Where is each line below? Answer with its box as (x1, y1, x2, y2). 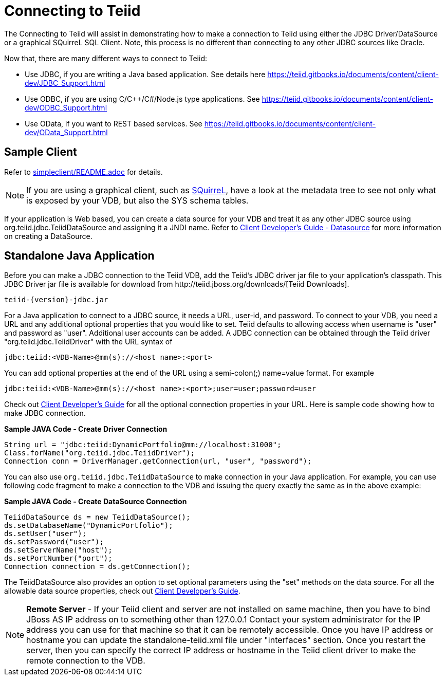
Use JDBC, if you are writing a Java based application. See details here (25, 69, 266, 79)
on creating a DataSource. (4, 231, 92, 241)
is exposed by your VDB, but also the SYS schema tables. (26, 195, 249, 206)
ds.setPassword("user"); (4, 538, 104, 546)
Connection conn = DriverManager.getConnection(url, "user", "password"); (4, 457, 312, 466)
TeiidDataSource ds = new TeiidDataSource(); (4, 513, 191, 522)
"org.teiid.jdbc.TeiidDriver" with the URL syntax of (4, 337, 173, 346)
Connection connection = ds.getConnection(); (4, 562, 191, 571)
